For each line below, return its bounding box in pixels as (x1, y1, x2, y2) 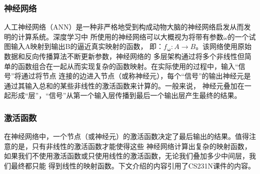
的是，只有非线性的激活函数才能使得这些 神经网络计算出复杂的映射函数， (10, 140, 251, 151)
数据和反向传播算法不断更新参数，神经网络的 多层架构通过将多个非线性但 (4, 51, 244, 61)
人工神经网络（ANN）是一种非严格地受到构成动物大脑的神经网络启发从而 (4, 21, 244, 32)
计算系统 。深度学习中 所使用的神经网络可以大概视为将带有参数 (17, 31, 223, 41)
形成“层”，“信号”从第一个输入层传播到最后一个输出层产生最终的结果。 (10, 90, 241, 100)
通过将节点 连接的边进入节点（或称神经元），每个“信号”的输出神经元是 (21, 70, 251, 81)
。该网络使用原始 (195, 41, 252, 51)
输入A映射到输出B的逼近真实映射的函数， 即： (10, 41, 164, 51)
